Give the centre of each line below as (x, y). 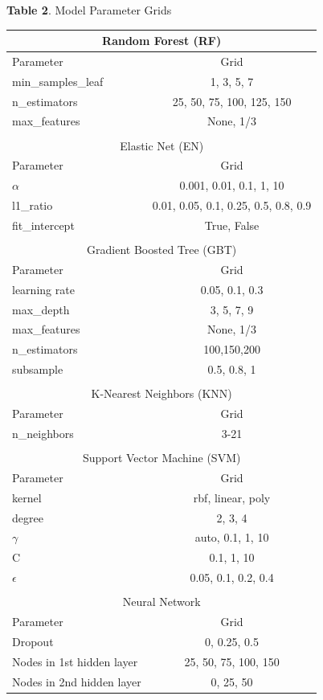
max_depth (41, 309)
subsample (38, 369)
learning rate (43, 289)
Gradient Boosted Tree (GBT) (162, 250)
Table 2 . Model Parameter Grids (89, 10)
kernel (27, 497)
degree (28, 517)
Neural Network (161, 602)
